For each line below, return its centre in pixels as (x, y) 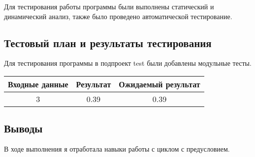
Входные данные (38, 84)
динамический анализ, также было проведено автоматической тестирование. (118, 16)
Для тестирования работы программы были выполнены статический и (109, 6)
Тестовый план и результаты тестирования (108, 42)
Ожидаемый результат (159, 84)
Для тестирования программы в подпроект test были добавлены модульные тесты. (128, 63)
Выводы (23, 128)
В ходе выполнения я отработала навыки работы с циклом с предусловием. (117, 149)
